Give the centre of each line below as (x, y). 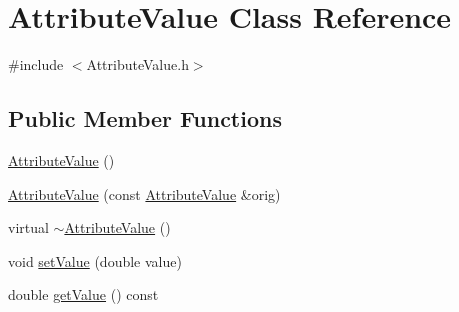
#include (36, 64)
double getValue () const (83, 294)
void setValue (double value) (95, 260)
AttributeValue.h (137, 64)
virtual (28, 227)
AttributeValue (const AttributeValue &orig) (144, 193)
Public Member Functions (145, 118)
